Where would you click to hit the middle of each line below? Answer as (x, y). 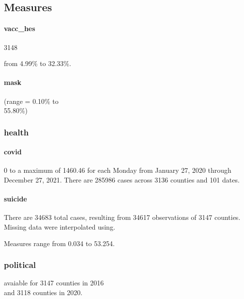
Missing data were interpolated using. (60, 226)
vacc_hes (20, 28)
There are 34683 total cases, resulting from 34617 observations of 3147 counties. (122, 217)
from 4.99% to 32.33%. (38, 63)
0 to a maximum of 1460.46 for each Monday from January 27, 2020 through (118, 170)
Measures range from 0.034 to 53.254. (59, 243)
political (20, 265)
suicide (15, 199)
